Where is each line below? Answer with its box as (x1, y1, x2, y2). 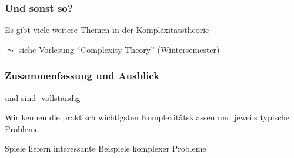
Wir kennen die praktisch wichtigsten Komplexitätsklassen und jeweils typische (5, 111, 289, 123)
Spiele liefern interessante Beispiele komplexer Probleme (5, 142, 206, 154)
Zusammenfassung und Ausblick (5, 68, 160, 83)
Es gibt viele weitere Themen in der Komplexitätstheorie (5, 23, 209, 36)
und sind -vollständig (5, 91, 81, 103)
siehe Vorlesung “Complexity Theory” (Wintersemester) (18, 43, 220, 55)
